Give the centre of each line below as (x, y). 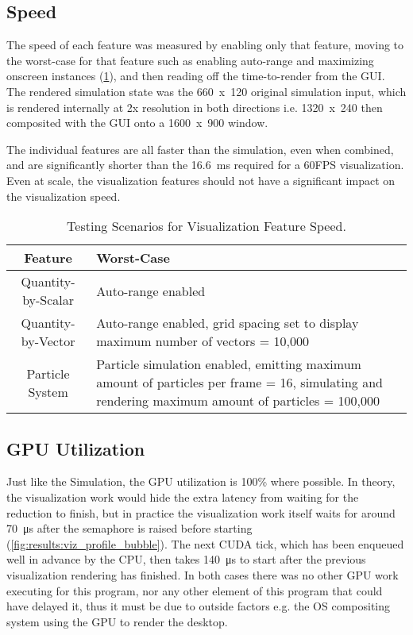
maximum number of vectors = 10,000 (203, 341)
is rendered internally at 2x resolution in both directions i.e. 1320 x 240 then (195, 107)
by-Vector (48, 341)
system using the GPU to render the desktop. (117, 621)
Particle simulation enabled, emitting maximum (229, 364)
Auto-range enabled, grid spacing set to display (228, 323)
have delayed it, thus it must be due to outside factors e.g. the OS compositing (199, 606)
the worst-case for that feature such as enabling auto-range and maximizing (190, 60)
